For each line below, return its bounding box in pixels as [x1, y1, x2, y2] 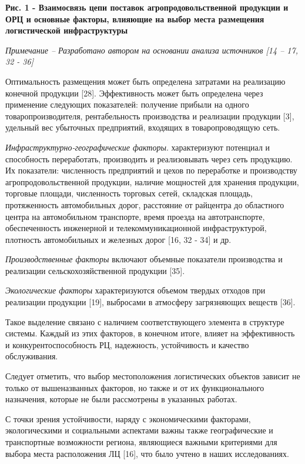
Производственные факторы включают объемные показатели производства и [5, 253, 283, 265]
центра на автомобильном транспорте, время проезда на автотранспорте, [5, 210, 265, 222]
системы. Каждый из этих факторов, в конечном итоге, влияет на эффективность [5, 327, 295, 339]
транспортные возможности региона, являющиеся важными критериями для [5, 436, 277, 448]
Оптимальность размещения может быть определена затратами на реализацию [5, 75, 286, 87]
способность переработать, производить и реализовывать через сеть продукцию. [5, 152, 293, 165]
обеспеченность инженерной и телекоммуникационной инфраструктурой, [5, 222, 267, 234]
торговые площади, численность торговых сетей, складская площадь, [5, 187, 253, 199]
